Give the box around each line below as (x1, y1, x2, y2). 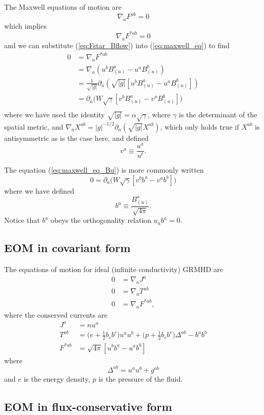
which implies (4, 20, 47, 31)
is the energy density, (24, 373, 90, 384)
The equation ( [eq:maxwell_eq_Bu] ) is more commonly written (4, 164, 204, 175)
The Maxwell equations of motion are (4, 2, 122, 12)
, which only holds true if (160, 121, 239, 132)
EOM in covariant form (4, 240, 131, 256)
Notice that (4, 215, 40, 225)
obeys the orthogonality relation (50, 215, 152, 225)
